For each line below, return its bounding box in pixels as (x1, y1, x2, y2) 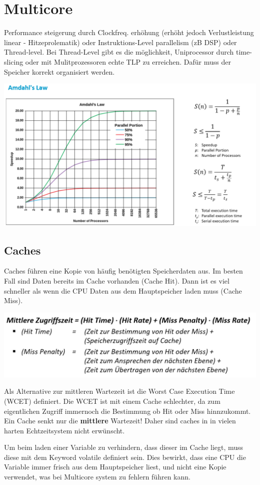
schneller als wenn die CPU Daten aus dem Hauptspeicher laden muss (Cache (4, 285, 242, 296)
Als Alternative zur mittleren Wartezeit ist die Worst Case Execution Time (4, 386, 235, 396)
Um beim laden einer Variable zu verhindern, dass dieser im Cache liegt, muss (4, 442, 243, 452)
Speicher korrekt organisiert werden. (4, 66, 115, 77)
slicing (4, 56, 23, 67)
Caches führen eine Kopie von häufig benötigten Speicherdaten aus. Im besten (4, 266, 243, 276)
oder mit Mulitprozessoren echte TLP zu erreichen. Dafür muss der (25, 56, 231, 67)
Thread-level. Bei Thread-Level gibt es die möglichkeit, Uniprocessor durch (4, 47, 234, 57)
